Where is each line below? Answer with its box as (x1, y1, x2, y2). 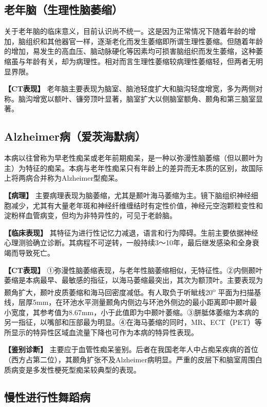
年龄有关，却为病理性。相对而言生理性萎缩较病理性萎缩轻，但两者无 (25, 55, 256, 66)
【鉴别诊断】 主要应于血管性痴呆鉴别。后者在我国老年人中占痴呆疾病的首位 (4, 344, 258, 355)
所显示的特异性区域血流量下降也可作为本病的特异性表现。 (4, 326, 198, 337)
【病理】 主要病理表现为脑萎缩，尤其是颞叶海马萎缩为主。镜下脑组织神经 (4, 189, 251, 200)
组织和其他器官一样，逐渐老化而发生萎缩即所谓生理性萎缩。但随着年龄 (25, 35, 263, 46)
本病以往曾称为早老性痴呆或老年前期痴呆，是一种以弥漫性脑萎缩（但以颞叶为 (4, 152, 263, 163)
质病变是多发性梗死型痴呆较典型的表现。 (4, 364, 141, 375)
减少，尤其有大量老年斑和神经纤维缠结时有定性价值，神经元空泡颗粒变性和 (11, 200, 263, 210)
